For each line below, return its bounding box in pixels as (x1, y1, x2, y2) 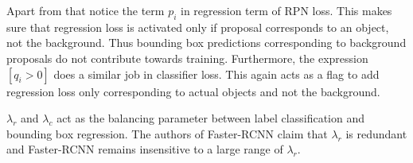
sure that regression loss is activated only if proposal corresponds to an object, (6, 18, 389, 35)
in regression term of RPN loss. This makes (181, 2, 392, 18)
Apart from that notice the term (6, 2, 165, 18)
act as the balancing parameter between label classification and (56, 110, 364, 126)
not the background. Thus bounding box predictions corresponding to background (6, 34, 407, 51)
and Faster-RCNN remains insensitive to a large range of (6, 141, 283, 157)
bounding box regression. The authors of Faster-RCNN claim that (6, 125, 328, 142)
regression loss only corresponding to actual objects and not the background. (6, 83, 380, 99)
